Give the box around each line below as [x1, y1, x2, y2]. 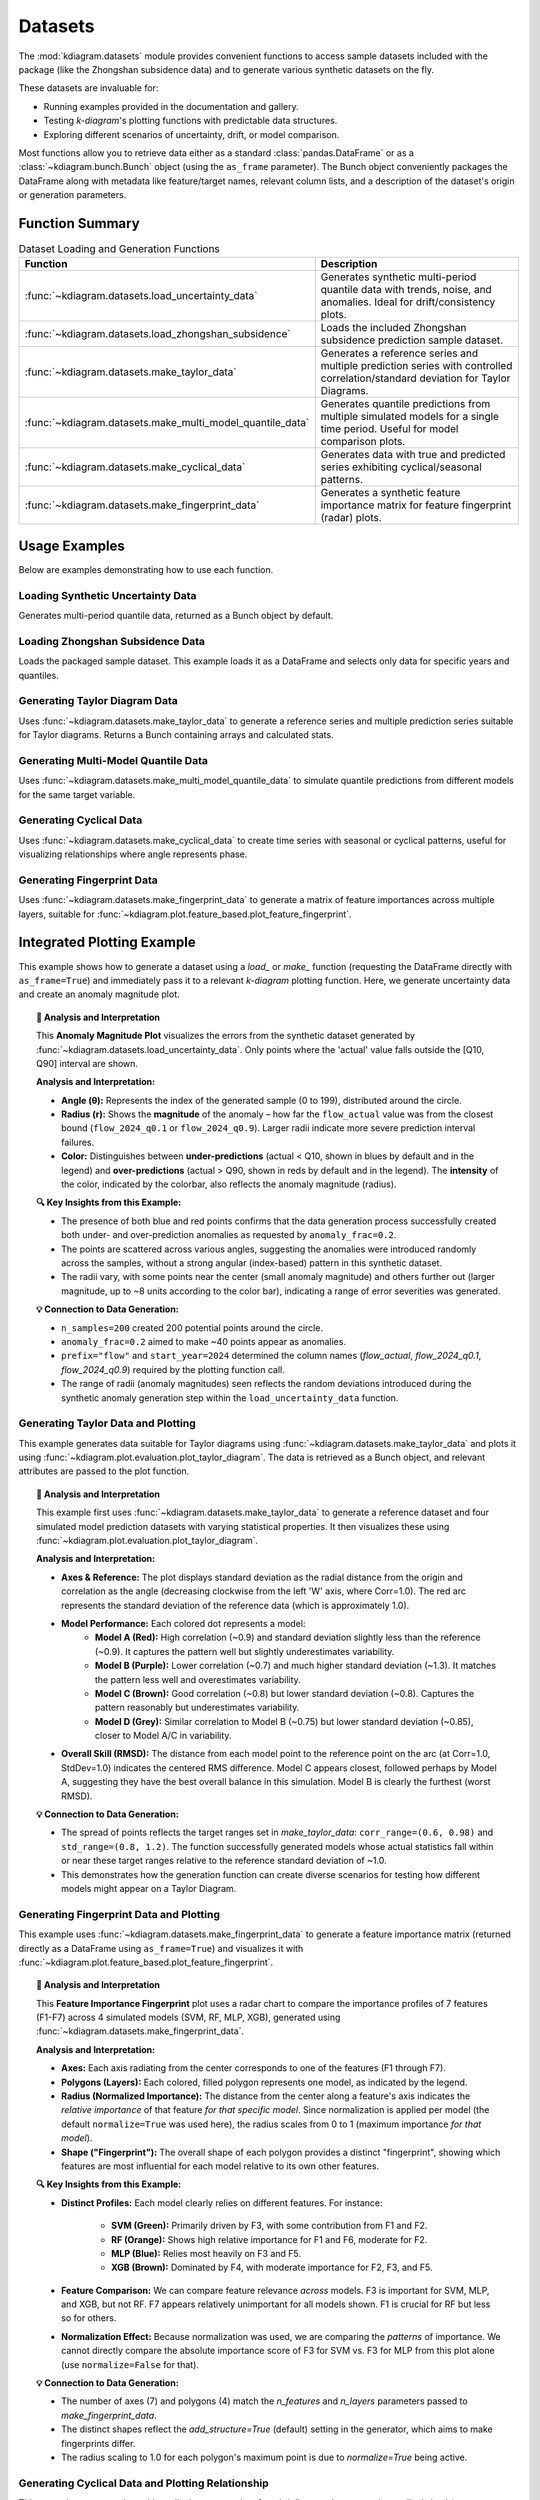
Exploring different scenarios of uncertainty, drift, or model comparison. [43, 128, 340, 140]
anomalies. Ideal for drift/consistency [320, 295, 496, 309]
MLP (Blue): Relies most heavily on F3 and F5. [111, 2247, 302, 2259]
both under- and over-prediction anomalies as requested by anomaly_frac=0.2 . [61, 1229, 397, 1241]
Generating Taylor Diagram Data [18, 694, 179, 708]
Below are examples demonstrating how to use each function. [18, 563, 274, 575]
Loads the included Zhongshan [320, 321, 467, 335]
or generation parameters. [18, 189, 127, 201]
